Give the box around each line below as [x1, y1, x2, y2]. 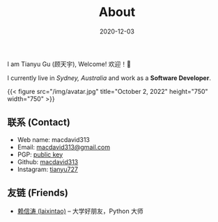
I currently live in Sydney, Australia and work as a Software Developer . [7, 74, 211, 82]
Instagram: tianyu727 [17, 165, 79, 173]
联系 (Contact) [7, 116, 71, 129]
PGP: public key [17, 150, 63, 159]
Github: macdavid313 [17, 157, 79, 166]
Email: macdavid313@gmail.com [17, 143, 110, 151]
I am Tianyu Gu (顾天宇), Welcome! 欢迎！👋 [7, 60, 131, 68]
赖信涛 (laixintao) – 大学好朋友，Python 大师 [17, 207, 144, 215]
